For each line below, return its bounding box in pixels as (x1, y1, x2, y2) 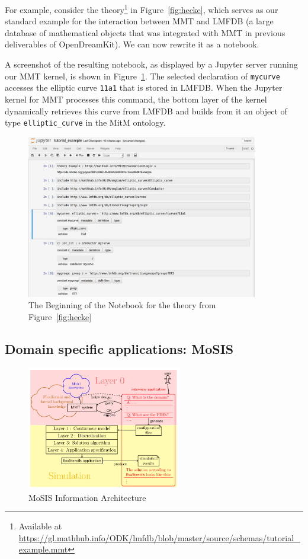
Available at (18, 520, 62, 532)
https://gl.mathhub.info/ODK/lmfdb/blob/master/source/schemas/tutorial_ (18, 531, 300, 544)
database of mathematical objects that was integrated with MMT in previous (5, 26, 285, 39)
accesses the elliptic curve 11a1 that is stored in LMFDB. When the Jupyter (5, 81, 283, 94)
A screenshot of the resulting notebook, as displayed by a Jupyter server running (5, 58, 298, 71)
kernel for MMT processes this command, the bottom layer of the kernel (5, 92, 267, 105)
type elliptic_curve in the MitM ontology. (5, 116, 166, 129)
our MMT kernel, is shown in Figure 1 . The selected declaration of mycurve (5, 69, 280, 82)
